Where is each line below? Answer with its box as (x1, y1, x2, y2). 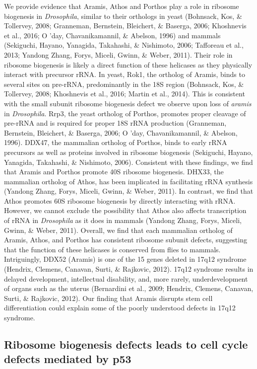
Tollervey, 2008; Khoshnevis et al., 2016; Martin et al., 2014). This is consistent (4, 88, 245, 99)
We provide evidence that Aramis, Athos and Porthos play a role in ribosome (4, 1, 239, 11)
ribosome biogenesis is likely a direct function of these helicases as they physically (4, 59, 253, 70)
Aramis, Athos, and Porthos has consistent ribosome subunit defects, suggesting (4, 234, 247, 245)
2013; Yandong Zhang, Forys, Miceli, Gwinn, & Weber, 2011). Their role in (4, 49, 233, 60)
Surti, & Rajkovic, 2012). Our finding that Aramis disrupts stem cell (4, 293, 213, 303)
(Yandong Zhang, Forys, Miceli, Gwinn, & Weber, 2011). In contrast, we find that (4, 186, 254, 196)
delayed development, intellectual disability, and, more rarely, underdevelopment (4, 273, 248, 284)
